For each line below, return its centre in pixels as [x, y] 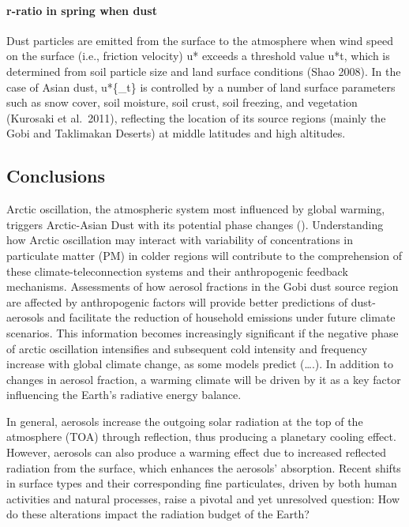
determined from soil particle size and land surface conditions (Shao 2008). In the [204, 71]
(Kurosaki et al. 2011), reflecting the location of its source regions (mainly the [196, 117]
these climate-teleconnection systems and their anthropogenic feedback [177, 271]
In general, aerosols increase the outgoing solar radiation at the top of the [185, 421]
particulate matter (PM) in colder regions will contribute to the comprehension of [204, 255]
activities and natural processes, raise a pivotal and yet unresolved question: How [203, 498]
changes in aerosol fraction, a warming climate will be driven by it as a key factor [204, 379]
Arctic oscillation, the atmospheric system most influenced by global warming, [196, 209]
